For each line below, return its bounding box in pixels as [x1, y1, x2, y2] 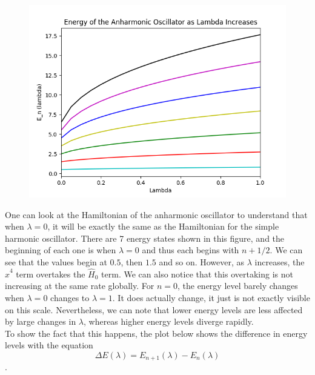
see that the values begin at [5, 255, 107, 268]
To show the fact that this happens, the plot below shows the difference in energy [5, 327, 308, 339]
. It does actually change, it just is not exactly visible [112, 291, 310, 304]
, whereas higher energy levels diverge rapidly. [84, 315, 254, 328]
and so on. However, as [159, 255, 245, 268]
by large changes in [5, 315, 76, 328]
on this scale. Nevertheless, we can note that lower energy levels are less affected [5, 303, 303, 316]
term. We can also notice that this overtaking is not [101, 267, 293, 280]
